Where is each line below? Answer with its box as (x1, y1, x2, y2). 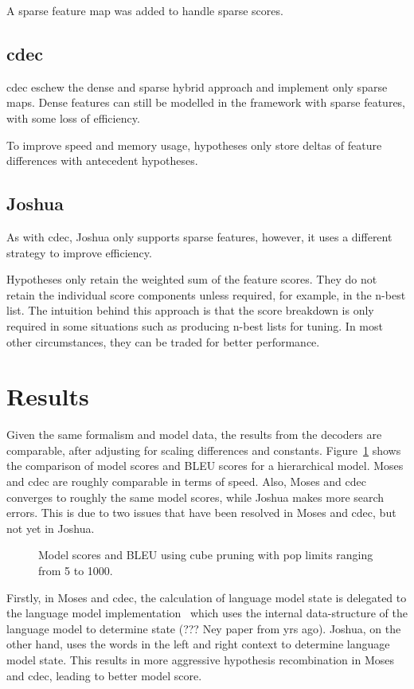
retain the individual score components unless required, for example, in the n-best (6, 286, 406, 303)
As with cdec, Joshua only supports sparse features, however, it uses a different (6, 228, 393, 245)
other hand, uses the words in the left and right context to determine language (6, 636, 390, 652)
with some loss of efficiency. (6, 109, 140, 126)
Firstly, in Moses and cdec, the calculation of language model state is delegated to (6, 589, 407, 605)
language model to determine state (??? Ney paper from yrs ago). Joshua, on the (6, 620, 401, 636)
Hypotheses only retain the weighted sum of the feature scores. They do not (6, 271, 377, 288)
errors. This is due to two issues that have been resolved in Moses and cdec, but (6, 504, 396, 521)
